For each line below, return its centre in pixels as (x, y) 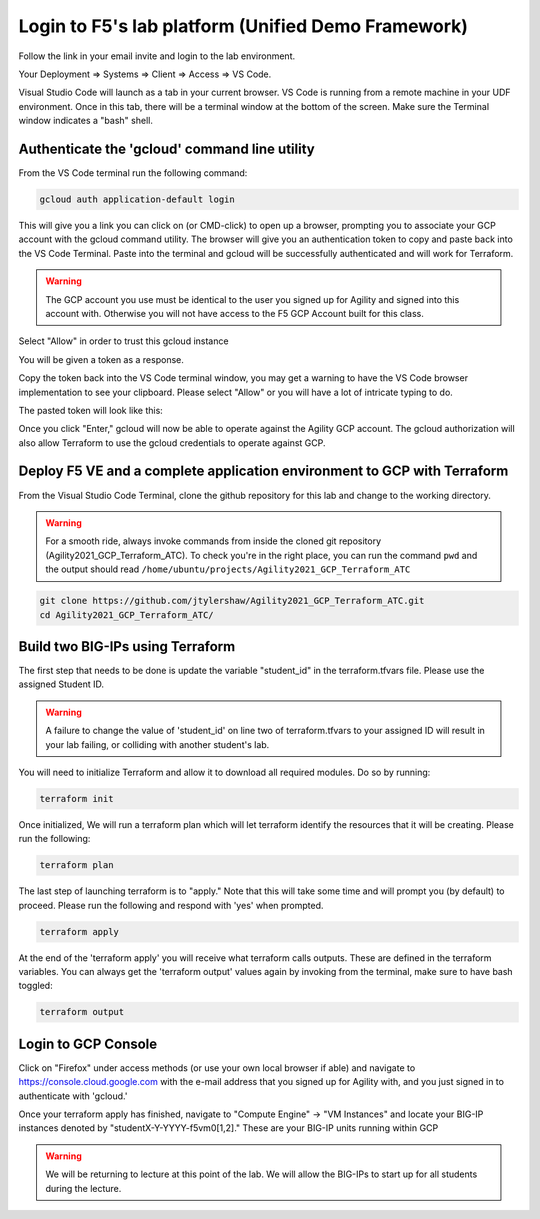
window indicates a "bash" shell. (86, 121)
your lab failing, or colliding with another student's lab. (157, 744)
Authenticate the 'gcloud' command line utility (166, 148)
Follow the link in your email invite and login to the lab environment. (157, 56)
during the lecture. (83, 1188)
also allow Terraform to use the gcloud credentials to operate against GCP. (172, 442)
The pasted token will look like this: (91, 410)
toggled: (36, 986)
